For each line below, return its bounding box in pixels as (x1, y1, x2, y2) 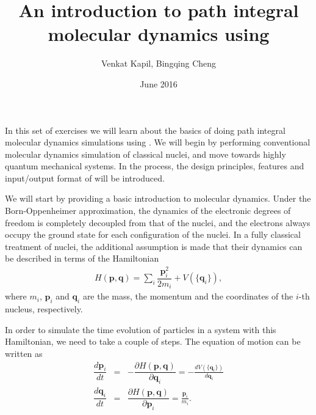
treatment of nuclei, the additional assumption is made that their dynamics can (5, 240, 303, 252)
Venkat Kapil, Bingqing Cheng (101, 57, 217, 70)
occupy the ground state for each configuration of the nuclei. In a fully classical (5, 228, 301, 241)
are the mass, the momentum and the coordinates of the (82, 290, 293, 303)
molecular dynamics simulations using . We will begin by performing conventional (5, 136, 311, 149)
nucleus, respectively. (5, 303, 83, 315)
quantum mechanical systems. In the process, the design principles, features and (5, 160, 304, 172)
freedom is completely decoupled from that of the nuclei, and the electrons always (5, 216, 311, 229)
